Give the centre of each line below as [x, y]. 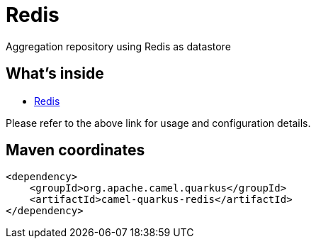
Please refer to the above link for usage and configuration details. [158, 123]
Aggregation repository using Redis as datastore [118, 46]
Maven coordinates [75, 150]
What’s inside [55, 74]
